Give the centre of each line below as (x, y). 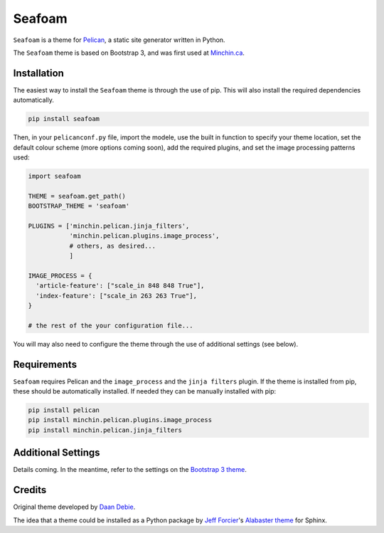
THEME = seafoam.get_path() (77, 196)
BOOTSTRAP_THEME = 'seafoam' (79, 206)
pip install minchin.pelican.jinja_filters (105, 430)
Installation (38, 73)
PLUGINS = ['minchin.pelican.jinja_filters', (109, 226)
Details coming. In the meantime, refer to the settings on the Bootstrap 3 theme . (130, 470)
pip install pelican (64, 410)
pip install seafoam (64, 119)
